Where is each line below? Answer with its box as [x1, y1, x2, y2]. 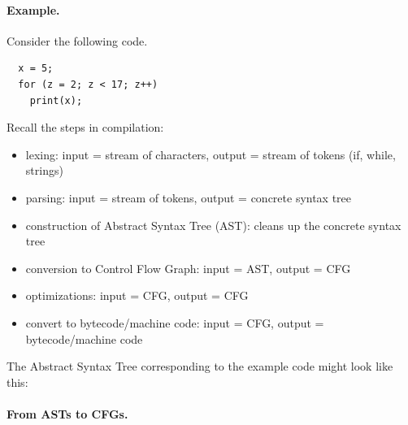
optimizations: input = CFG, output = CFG [25, 287, 249, 304]
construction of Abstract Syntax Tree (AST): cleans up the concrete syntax [25, 216, 401, 233]
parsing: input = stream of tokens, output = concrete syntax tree [25, 189, 352, 206]
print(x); [29, 94, 83, 106]
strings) [25, 162, 63, 179]
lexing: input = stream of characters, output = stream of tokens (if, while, [25, 145, 396, 163]
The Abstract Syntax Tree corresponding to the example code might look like [7, 358, 393, 375]
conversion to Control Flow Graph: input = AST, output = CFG [25, 259, 351, 276]
